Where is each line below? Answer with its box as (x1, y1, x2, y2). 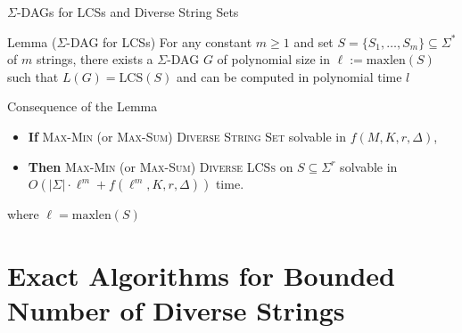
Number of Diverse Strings (7, 292, 345, 329)
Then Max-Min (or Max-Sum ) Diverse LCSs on (28, 157, 293, 175)
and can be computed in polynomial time (176, 67, 402, 85)
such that (7, 67, 59, 85)
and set (293, 32, 334, 51)
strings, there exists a (36, 50, 153, 69)
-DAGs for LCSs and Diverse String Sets (16, 3, 239, 20)
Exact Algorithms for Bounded (7, 256, 395, 293)
